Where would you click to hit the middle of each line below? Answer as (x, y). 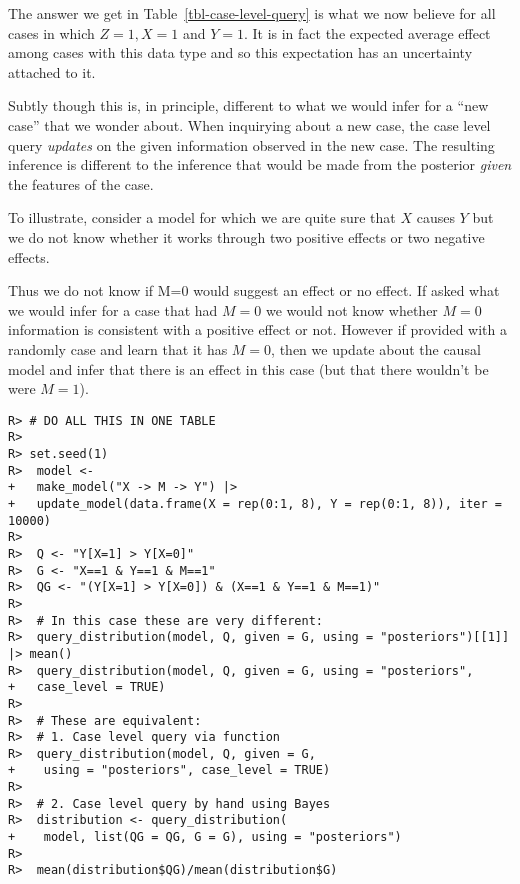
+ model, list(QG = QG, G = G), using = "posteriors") (205, 837)
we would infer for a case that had (113, 309)
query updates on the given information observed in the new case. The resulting (251, 144)
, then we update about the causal (376, 348)
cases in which (51, 32)
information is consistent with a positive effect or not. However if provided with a (257, 329)
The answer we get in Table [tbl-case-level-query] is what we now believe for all (252, 13)
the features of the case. (81, 183)
